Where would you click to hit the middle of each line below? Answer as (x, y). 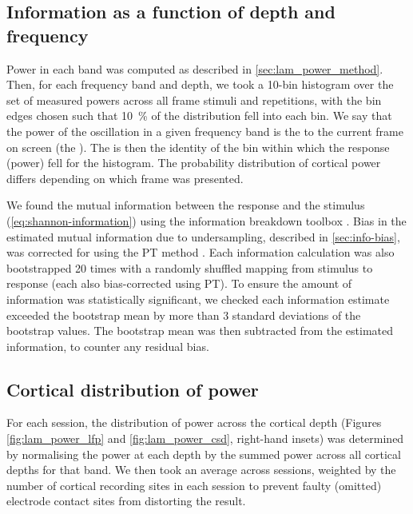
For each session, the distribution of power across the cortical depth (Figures (194, 422)
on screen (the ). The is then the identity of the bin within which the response (198, 147)
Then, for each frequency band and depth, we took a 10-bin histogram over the (200, 84)
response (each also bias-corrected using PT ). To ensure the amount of (179, 283)
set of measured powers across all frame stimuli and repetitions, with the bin (194, 100)
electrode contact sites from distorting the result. (126, 501)
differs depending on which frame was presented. (125, 178)
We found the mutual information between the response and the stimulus (186, 205)
